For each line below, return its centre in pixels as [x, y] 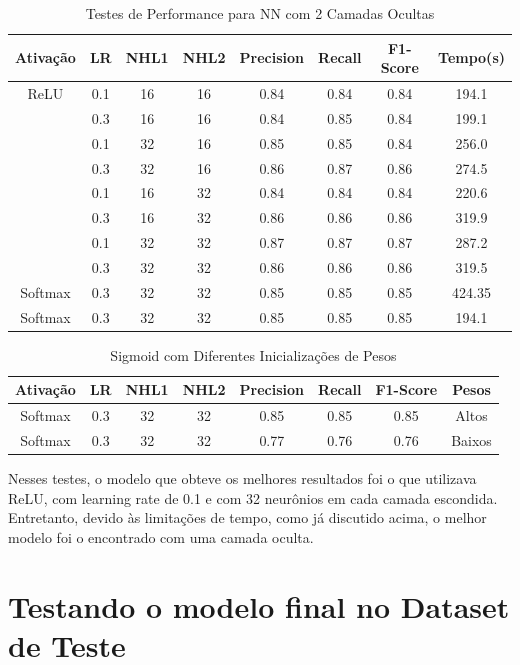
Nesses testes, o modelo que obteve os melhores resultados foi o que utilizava [242, 478]
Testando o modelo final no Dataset [259, 605]
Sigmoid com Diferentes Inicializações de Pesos [253, 354]
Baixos [471, 440]
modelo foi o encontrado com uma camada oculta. [161, 536]
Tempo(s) [471, 57]
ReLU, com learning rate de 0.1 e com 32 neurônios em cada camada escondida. [253, 497]
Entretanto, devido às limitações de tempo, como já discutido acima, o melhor [247, 517]
